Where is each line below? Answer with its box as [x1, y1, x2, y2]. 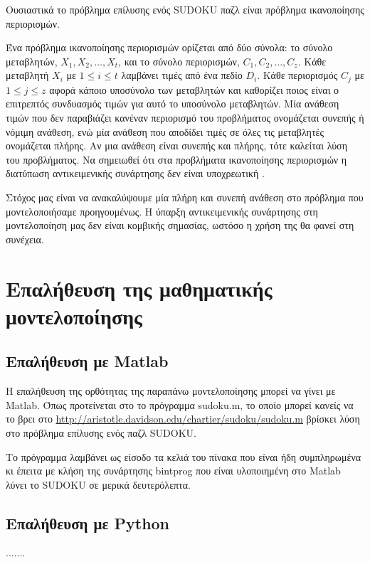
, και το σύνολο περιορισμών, [118, 53, 240, 68]
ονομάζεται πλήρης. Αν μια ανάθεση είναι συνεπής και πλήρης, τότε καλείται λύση [6, 138, 347, 153]
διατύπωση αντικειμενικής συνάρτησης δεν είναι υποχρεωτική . [6, 166, 265, 181]
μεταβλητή [6, 68, 49, 83]
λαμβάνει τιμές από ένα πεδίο [121, 68, 243, 83]
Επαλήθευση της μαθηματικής [6, 273, 273, 302]
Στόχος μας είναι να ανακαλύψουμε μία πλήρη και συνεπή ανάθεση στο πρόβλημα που [6, 189, 364, 204]
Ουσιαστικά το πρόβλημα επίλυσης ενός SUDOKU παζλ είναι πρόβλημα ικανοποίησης [6, 2, 364, 16]
